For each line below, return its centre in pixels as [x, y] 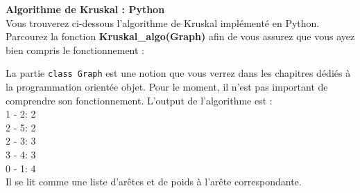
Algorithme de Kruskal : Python [85, 9]
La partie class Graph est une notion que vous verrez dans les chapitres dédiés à [178, 73]
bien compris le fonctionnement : [75, 49]
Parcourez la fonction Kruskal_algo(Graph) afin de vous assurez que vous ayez [180, 36]
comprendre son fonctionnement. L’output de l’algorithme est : [139, 100]
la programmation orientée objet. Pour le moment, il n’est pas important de [167, 87]
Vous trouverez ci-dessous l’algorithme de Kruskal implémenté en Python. [163, 22]
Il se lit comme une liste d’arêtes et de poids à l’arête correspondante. [154, 182]
